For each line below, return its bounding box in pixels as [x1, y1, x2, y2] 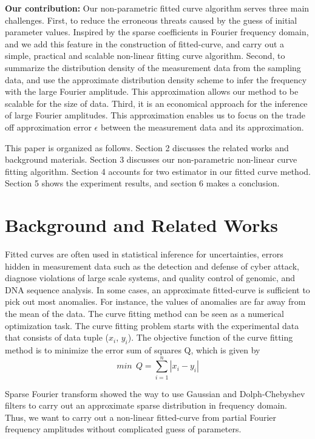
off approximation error [5, 120, 92, 133]
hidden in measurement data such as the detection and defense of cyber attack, [5, 259, 299, 272]
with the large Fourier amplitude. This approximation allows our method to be [5, 85, 299, 98]
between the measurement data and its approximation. [100, 120, 304, 133]
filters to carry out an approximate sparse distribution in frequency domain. [5, 399, 287, 412]
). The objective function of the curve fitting [127, 331, 293, 344]
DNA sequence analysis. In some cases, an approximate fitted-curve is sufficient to [5, 283, 310, 296]
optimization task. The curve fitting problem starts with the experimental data [5, 319, 299, 332]
